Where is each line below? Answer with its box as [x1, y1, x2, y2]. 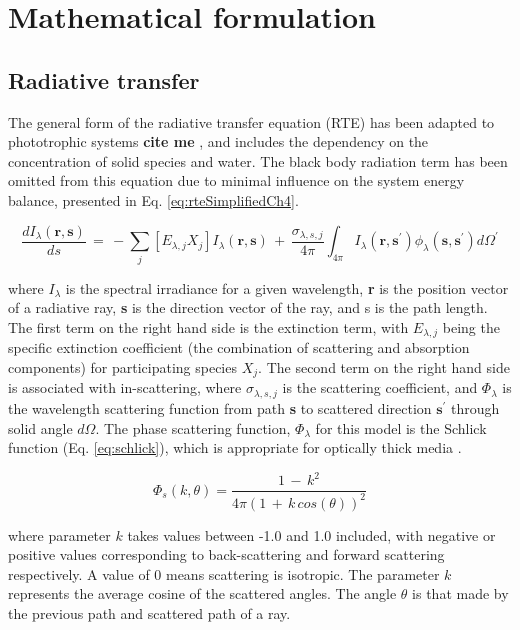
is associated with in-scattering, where [8, 377, 242, 398]
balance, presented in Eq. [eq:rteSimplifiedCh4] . [8, 189, 299, 210]
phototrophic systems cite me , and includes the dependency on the [8, 131, 429, 152]
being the [442, 316, 500, 337]
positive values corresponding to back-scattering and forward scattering [8, 544, 445, 565]
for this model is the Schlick [315, 417, 487, 438]
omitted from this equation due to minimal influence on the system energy [8, 170, 465, 191]
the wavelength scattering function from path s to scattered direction [8, 397, 432, 418]
